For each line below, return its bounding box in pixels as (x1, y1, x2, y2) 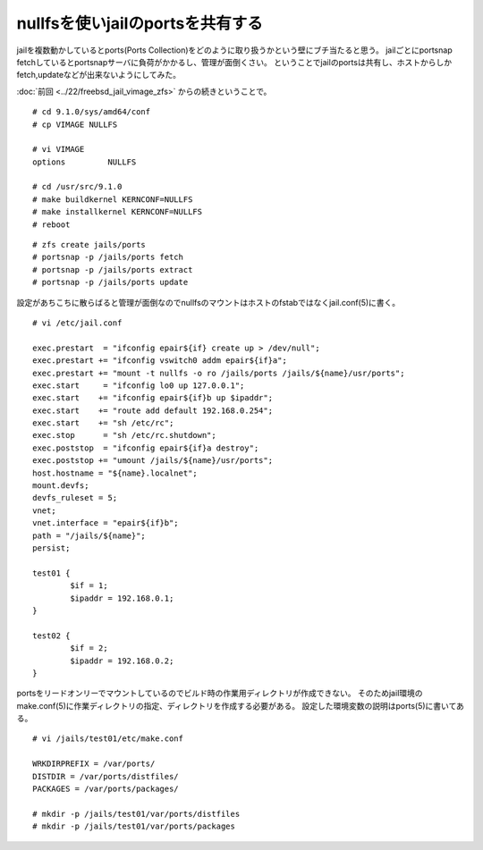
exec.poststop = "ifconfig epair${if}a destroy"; (32, 442, 259, 453)
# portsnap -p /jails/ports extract (32, 265, 193, 274)
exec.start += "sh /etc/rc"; (32, 418, 174, 428)
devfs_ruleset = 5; (32, 492, 118, 503)
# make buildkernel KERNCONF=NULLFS (32, 194, 193, 205)
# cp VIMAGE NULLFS (32, 119, 118, 130)
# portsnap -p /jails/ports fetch (32, 252, 183, 263)
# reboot (32, 219, 71, 230)
